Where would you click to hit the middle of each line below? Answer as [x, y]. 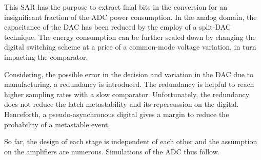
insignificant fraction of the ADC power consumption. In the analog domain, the [130, 17]
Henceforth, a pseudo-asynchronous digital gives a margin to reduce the [117, 114]
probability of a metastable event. [57, 124]
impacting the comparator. [46, 56]
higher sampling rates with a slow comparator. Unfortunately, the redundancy [127, 94]
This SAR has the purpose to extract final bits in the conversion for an [116, 7]
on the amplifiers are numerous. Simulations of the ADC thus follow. [112, 151]
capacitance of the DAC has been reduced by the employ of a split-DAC [117, 27]
